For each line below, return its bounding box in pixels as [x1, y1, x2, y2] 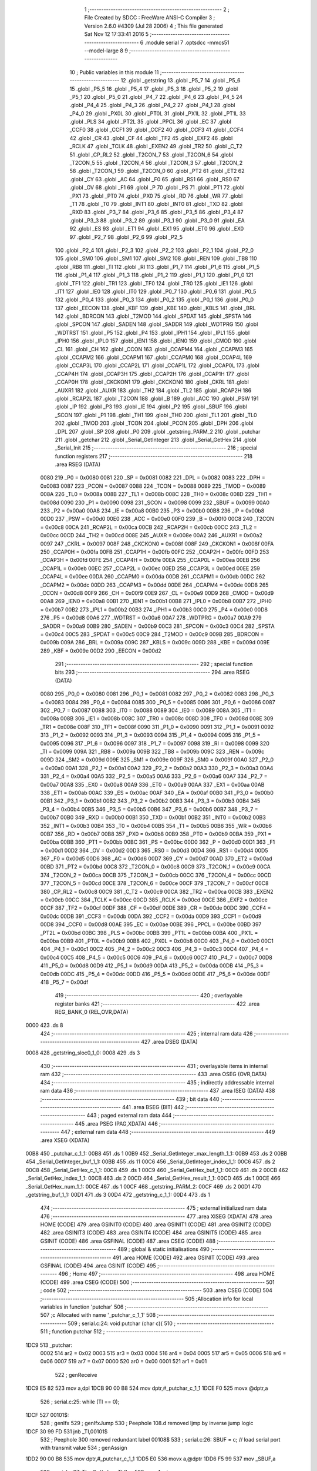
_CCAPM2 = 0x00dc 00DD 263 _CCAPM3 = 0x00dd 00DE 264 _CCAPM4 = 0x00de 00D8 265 [40, 581, 269, 588]
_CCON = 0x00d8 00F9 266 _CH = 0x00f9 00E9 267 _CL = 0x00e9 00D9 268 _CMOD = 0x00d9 [40, 589, 274, 597]
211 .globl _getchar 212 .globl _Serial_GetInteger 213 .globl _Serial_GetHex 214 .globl [55, 436, 257, 443]
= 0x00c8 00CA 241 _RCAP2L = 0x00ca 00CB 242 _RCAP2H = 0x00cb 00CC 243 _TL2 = [40, 524, 258, 531]
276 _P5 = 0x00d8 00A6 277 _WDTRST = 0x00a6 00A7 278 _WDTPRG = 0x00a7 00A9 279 [40, 614, 262, 621]
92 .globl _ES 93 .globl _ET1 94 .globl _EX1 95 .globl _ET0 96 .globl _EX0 [69, 225, 244, 232]
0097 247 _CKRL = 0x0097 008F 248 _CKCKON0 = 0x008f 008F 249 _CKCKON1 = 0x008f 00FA [40, 540, 274, 547]
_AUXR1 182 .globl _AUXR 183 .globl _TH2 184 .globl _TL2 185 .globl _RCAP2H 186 [55, 387, 252, 394]
